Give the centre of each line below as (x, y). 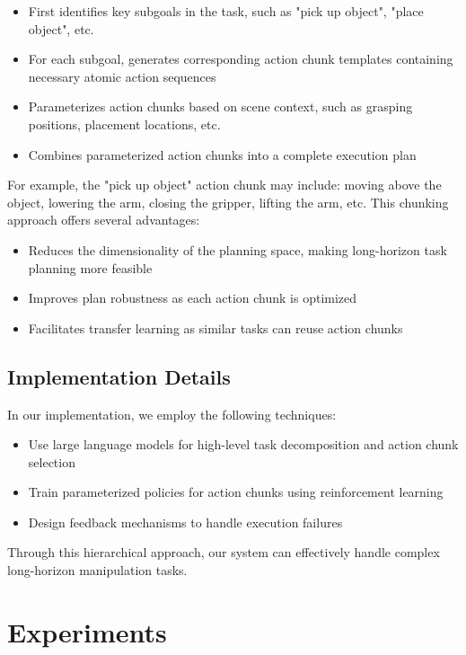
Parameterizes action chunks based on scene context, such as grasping (220, 106)
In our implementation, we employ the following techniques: (172, 414)
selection (52, 461)
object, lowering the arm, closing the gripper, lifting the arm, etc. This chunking (228, 202)
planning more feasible (90, 267)
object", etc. (61, 28)
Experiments (87, 631)
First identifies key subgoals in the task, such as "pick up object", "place (226, 11)
